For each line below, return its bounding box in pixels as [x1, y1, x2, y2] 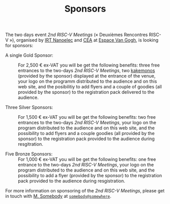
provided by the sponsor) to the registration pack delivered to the [18, 89, 155, 95]
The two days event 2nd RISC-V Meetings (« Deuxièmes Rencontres [5, 31, 148, 38]
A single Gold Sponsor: [5, 52, 53, 58]
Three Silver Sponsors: [5, 105, 53, 111]
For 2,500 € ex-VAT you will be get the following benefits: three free [18, 62, 160, 69]
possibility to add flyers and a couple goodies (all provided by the [18, 130, 155, 137]
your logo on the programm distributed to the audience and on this [18, 78, 157, 84]
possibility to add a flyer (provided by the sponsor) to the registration [18, 173, 162, 179]
